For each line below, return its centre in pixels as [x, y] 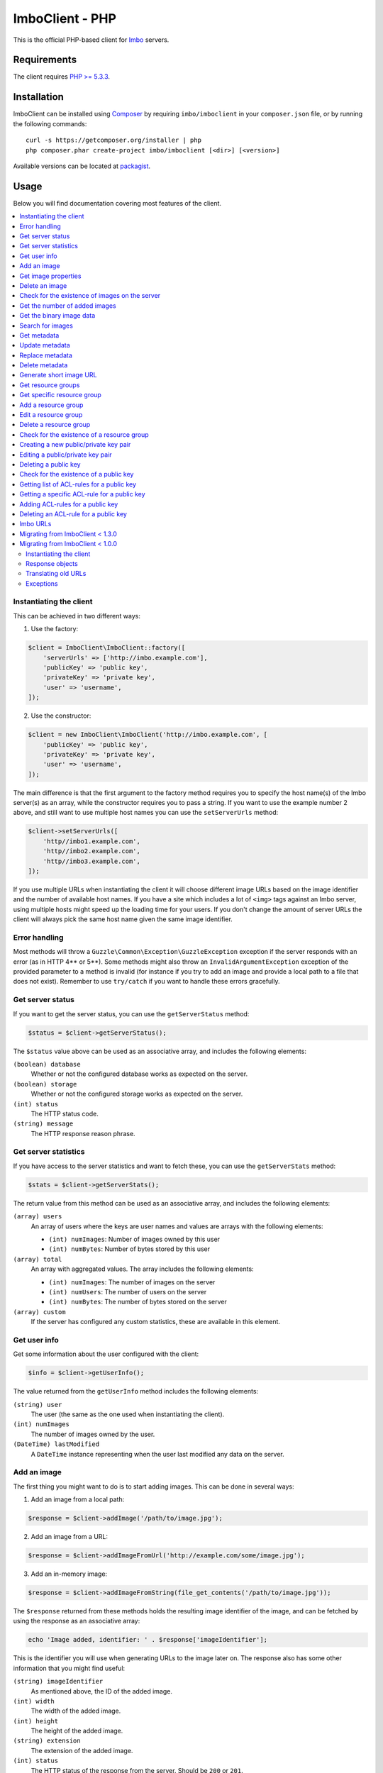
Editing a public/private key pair [66, 455]
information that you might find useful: [69, 1668]
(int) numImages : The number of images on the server [132, 1282]
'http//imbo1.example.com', [92, 841]
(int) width [34, 1701]
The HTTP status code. [65, 1113]
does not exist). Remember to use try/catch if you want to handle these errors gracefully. [146, 982]
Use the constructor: [61, 716]
